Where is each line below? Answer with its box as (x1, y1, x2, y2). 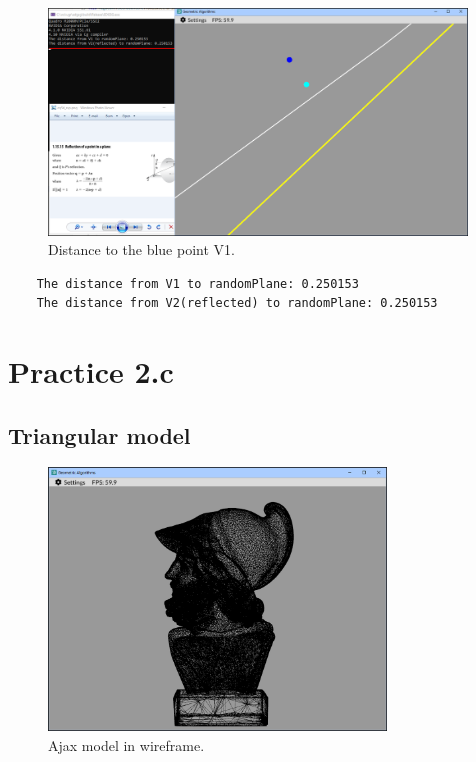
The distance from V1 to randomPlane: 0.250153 (36, 276, 359, 291)
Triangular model (8, 419, 191, 450)
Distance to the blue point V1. (48, 239, 235, 260)
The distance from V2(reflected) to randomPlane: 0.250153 (36, 296, 438, 311)
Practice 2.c (8, 351, 174, 392)
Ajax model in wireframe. (48, 735, 205, 756)
